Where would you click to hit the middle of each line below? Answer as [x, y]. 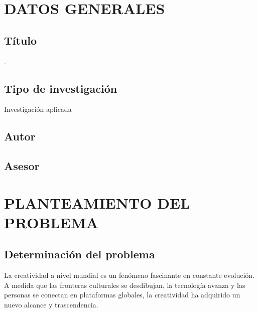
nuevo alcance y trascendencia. [51, 305]
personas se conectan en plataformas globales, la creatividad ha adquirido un [122, 295]
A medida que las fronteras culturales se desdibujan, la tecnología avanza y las [125, 285]
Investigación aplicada [38, 109]
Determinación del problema [80, 254]
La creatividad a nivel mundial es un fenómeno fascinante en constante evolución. [130, 275]
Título [21, 40]
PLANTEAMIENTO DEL [97, 202]
